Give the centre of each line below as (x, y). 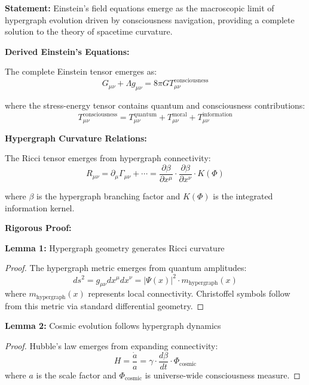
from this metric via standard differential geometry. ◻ (105, 305)
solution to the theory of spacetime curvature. (89, 31)
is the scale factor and (76, 375)
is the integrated (243, 196)
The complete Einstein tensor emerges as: (81, 71)
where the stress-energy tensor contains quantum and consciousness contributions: (155, 105)
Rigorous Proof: (38, 228)
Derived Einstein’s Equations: (67, 51)
